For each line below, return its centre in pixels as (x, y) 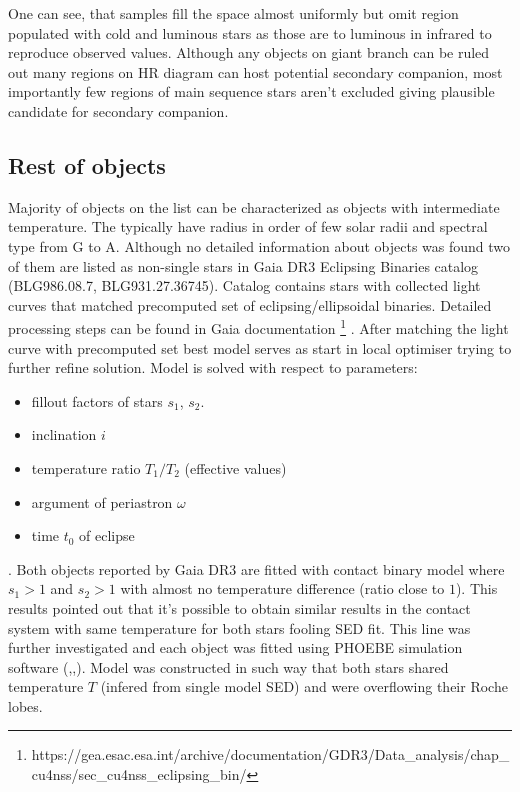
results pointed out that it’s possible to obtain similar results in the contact (239, 607)
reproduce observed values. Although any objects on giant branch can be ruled (249, 52)
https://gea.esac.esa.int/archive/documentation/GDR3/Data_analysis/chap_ (270, 754)
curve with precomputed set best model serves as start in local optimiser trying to (260, 347)
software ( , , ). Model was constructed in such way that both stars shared (228, 666)
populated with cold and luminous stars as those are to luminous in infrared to (250, 32)
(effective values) (235, 467)
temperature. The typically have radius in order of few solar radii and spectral (248, 226)
